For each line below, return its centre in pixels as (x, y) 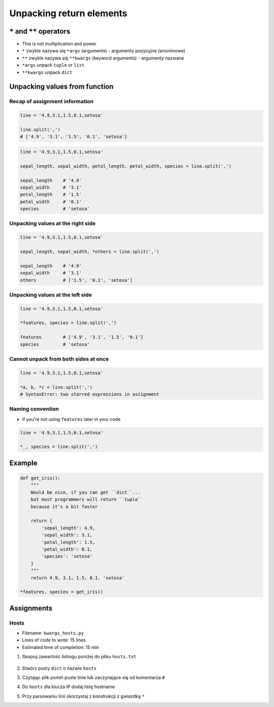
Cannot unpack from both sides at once (59, 359)
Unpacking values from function (61, 87)
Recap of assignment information (52, 102)
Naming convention (34, 409)
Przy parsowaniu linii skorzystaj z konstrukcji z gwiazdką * (83, 696)
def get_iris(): (40, 478)
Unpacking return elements (68, 13)
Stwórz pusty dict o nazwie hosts (59, 668)
